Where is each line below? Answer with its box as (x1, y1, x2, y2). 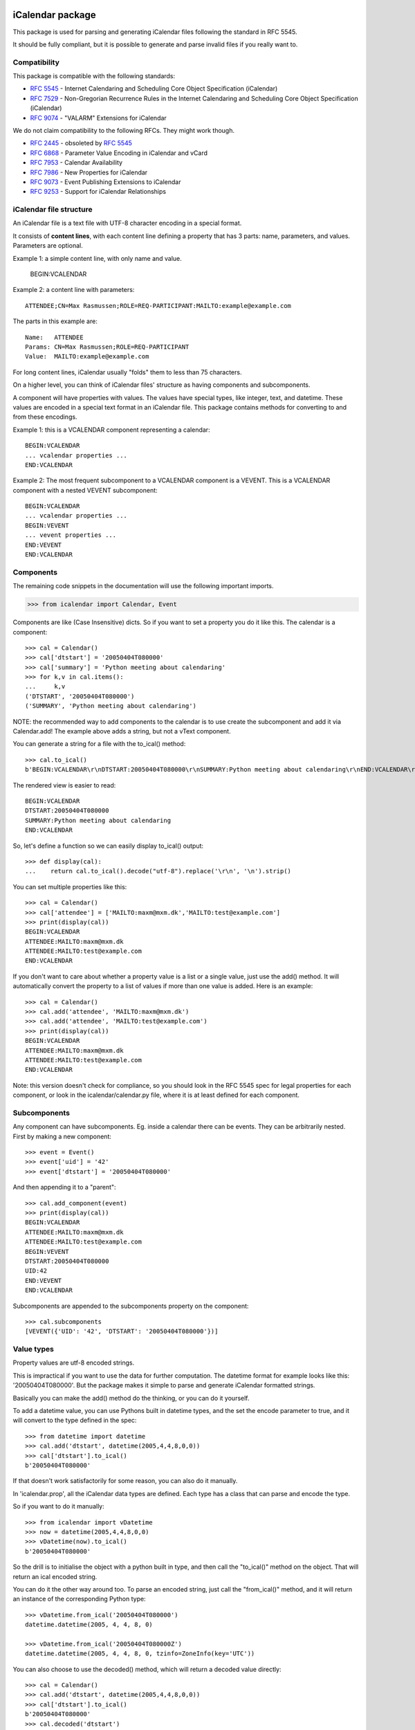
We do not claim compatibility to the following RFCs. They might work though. (12, 127, 235, 134)
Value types (12, 1345, 55, 1354)
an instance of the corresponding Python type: (12, 1595, 146, 1603)
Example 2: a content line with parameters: (12, 286, 135, 294)
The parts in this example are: (12, 317, 98, 325)
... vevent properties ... (25, 531, 117, 539)
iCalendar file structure (12, 205, 93, 215)
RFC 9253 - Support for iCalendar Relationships (30, 188, 166, 196)
